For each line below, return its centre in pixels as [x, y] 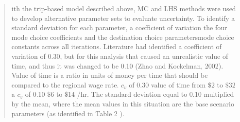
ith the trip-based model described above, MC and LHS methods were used [124, 8]
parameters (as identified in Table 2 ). [68, 113]
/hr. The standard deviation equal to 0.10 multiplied [155, 94]
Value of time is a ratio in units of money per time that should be [110, 75]
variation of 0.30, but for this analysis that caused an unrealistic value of [120, 56]
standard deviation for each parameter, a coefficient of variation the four [119, 27]
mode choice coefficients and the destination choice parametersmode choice [123, 37]
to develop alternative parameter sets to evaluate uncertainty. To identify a [123, 18]
